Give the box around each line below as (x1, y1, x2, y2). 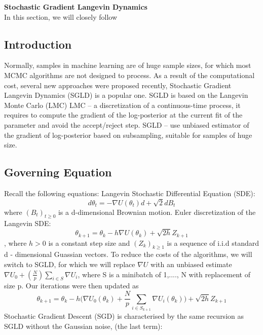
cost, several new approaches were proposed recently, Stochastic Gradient (4, 80, 232, 90)
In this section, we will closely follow (4, 11, 118, 22)
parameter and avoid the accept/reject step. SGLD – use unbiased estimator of (4, 119, 249, 130)
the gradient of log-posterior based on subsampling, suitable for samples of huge (4, 129, 252, 140)
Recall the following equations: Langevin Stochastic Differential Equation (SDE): (4, 188, 255, 198)
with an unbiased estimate (151, 259, 232, 270)
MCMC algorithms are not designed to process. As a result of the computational (4, 69, 255, 80)
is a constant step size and (48, 237, 130, 248)
